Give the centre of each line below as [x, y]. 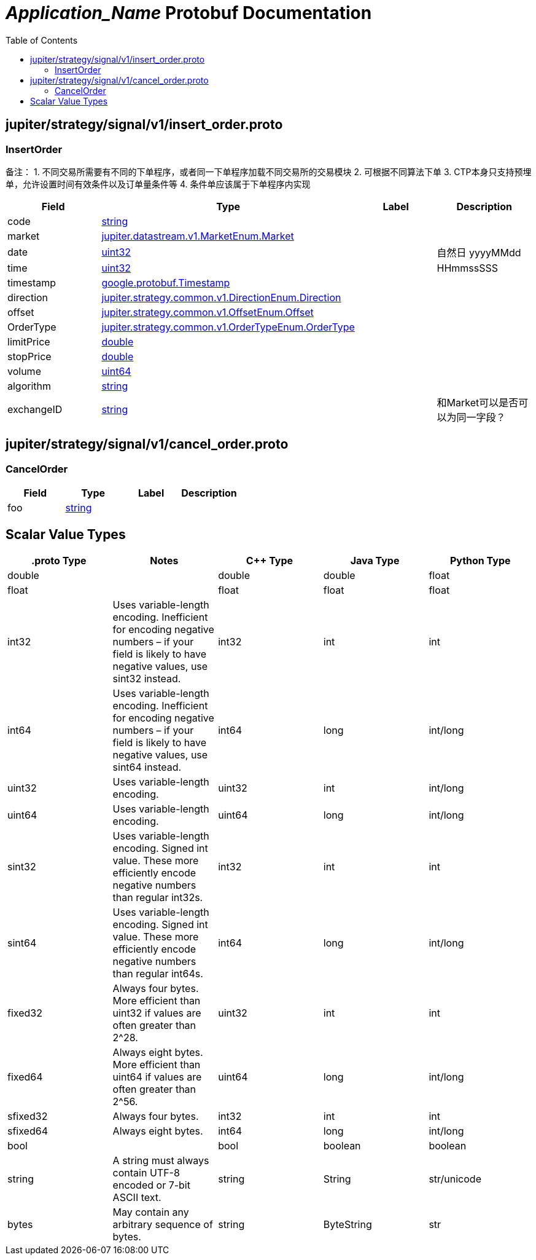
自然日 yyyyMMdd [479, 252]
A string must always [161, 1161]
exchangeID [35, 409]
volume [24, 371]
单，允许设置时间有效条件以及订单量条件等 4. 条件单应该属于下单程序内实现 [158, 184]
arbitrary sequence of [163, 1225]
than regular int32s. [158, 898]
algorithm [29, 386]
